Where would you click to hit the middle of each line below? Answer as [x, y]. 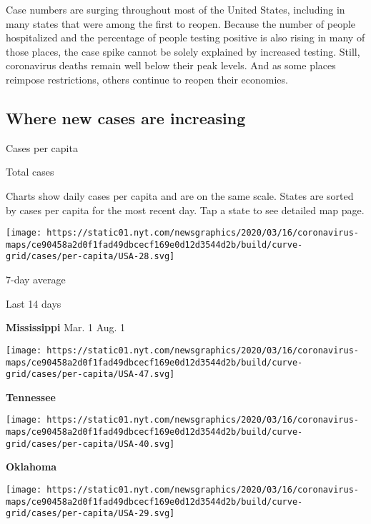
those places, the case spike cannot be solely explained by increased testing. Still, [183, 51]
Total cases [30, 172]
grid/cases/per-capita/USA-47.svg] [90, 374]
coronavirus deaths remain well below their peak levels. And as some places [171, 65]
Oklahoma [31, 467]
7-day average [36, 279]
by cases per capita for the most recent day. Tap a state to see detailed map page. [185, 210]
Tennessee [31, 397]
